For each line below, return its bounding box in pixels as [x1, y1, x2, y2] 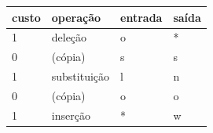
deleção [51, 29, 87, 45]
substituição [51, 68, 110, 84]
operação [51, 9, 101, 25]
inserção [51, 106, 90, 123]
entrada [120, 9, 163, 25]
